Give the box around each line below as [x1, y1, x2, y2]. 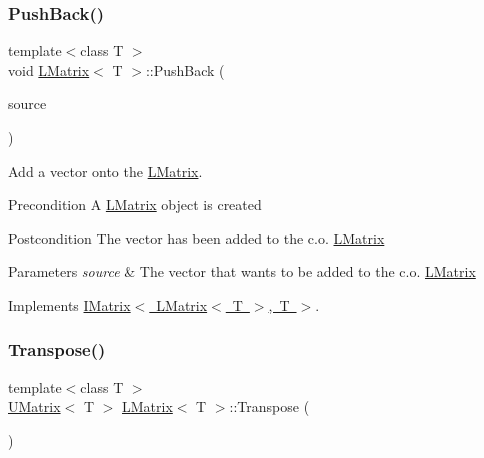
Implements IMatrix [8, 294, 131, 315]
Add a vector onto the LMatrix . [8, 160, 203, 181]
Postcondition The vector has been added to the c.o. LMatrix [8, 227, 385, 248]
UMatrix [8, 396, 61, 417]
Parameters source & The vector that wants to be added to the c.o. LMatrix [8, 261, 476, 282]
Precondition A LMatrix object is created [8, 194, 262, 215]
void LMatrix [8, 59, 90, 80]
